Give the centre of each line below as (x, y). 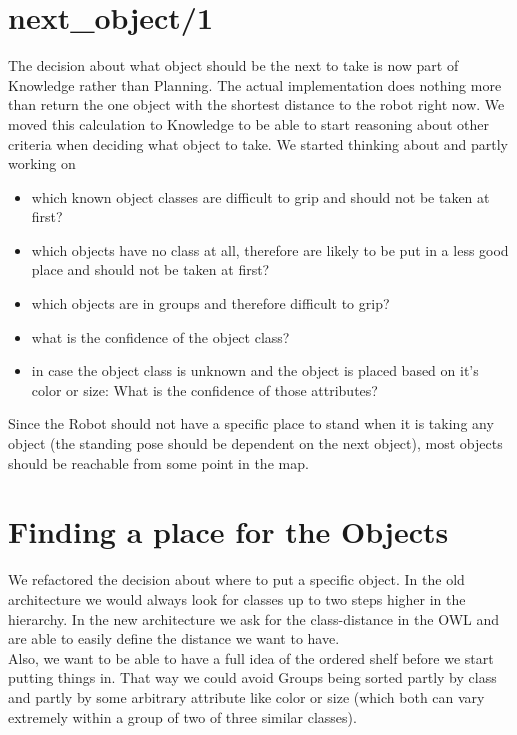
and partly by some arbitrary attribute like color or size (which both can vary (246, 696)
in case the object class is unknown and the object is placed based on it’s (255, 370)
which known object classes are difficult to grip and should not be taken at (260, 196)
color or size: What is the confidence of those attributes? (204, 389)
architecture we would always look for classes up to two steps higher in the (237, 598)
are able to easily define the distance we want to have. (174, 638)
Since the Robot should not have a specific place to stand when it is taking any (251, 423)
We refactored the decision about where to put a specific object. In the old (236, 579)
